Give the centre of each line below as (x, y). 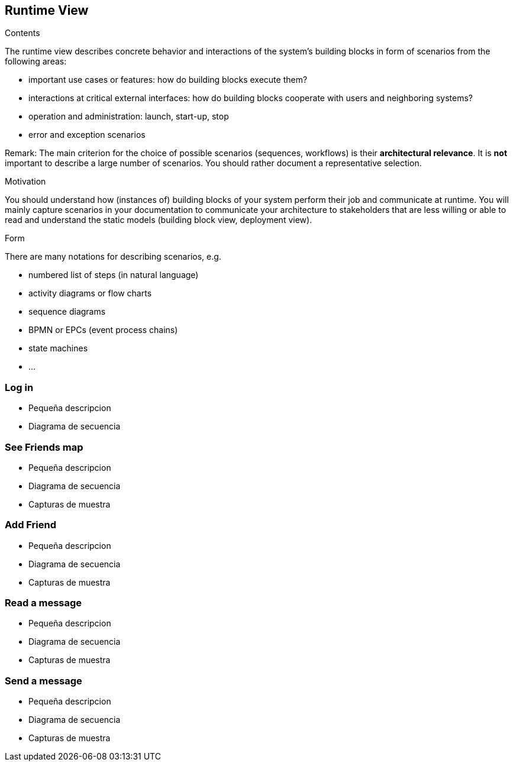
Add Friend (31, 525)
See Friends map (44, 447)
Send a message (43, 681)
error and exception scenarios (87, 135)
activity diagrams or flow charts (90, 293)
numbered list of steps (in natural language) (114, 275)
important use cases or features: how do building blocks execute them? (168, 80)
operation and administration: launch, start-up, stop (129, 117)
